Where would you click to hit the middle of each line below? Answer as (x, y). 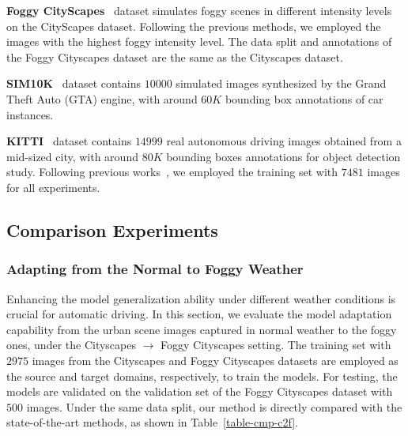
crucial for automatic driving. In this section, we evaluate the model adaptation (199, 314)
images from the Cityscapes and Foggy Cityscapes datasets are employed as (215, 360)
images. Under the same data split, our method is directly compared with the (214, 406)
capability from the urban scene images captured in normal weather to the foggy (202, 329)
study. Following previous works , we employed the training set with (172, 172)
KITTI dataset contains (69, 141)
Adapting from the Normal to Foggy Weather (155, 269)
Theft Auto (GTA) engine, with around (102, 98)
